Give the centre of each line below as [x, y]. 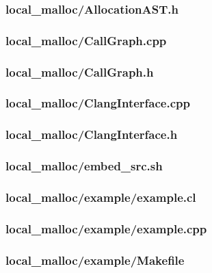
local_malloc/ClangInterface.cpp [98, 103]
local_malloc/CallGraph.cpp [86, 40]
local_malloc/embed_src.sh [84, 166]
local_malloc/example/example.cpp [106, 228]
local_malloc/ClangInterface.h [92, 134]
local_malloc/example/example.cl [101, 197]
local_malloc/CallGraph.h [80, 71]
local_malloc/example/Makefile [95, 260]
